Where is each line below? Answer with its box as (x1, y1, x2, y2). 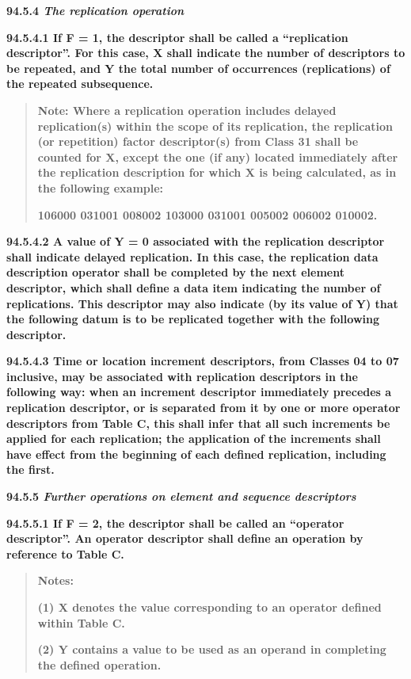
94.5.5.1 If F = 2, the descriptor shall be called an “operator (6, 514, 344, 531)
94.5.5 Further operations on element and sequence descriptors (6, 488, 356, 505)
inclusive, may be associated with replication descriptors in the (6, 368, 358, 384)
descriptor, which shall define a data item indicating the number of (6, 279, 381, 296)
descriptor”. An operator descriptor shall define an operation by (6, 530, 363, 547)
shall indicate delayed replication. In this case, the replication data (6, 248, 379, 265)
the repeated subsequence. (6, 75, 154, 92)
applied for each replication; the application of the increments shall (6, 430, 381, 447)
